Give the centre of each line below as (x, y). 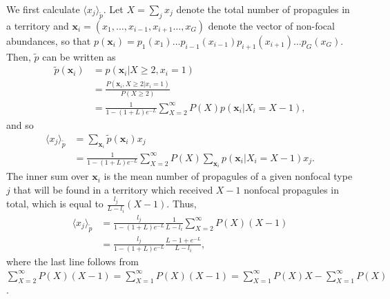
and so (20, 124)
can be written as (79, 56)
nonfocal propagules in (292, 189)
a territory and (38, 25)
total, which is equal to (55, 204)
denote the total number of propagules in (263, 9)
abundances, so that (49, 40)
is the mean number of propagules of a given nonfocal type (228, 176)
